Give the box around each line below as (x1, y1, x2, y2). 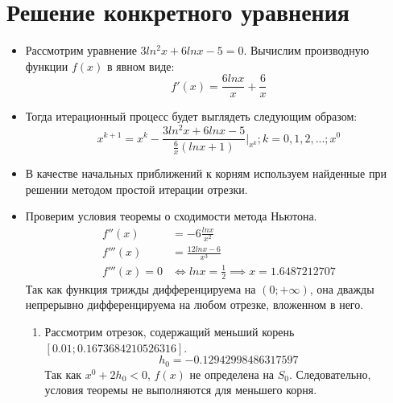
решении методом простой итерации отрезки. (25, 180, 248, 197)
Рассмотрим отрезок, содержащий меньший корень (44, 323, 295, 340)
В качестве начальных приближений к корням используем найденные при (25, 165, 387, 182)
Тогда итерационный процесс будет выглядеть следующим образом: (25, 108, 358, 125)
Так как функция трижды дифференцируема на (25, 280, 256, 297)
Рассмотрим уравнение (25, 42, 137, 59)
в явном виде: (106, 57, 175, 74)
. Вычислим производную (243, 42, 370, 59)
